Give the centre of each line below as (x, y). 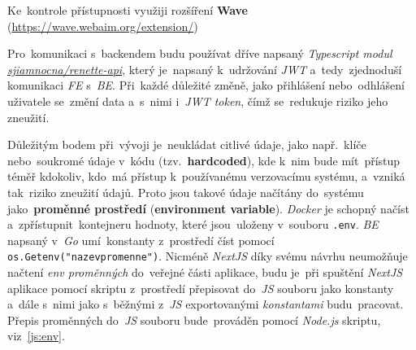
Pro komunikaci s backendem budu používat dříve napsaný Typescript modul (200, 53)
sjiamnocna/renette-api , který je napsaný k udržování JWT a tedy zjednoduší (205, 69)
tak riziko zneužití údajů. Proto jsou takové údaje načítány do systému (186, 192)
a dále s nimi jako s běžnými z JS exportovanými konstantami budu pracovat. (206, 304)
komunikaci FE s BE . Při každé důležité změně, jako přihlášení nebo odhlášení (206, 85)
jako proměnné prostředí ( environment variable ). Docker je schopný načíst (208, 208)
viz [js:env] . (36, 336)
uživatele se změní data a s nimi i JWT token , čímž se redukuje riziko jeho (198, 101)
